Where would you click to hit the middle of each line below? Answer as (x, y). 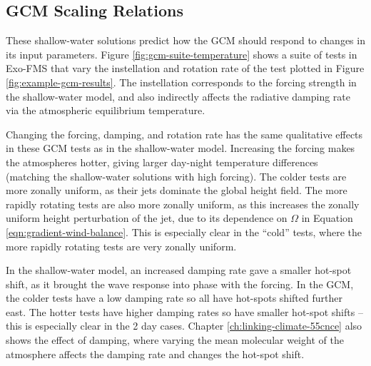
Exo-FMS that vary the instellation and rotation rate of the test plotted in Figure (185, 68)
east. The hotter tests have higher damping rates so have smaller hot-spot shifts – (184, 311)
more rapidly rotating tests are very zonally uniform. (121, 246)
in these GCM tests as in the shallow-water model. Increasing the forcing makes (181, 148)
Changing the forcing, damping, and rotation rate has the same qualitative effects (184, 134)
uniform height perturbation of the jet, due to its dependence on (147, 218)
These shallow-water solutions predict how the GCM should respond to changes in (185, 40)
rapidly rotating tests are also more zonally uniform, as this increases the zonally (183, 204)
